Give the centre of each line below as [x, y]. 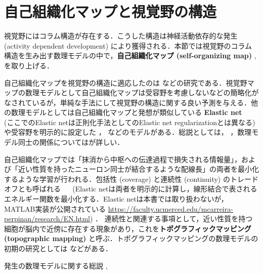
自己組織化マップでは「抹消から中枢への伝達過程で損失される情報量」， [123, 159]
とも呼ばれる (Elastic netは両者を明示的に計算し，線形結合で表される [138, 189]
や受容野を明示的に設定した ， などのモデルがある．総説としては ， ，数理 [128, 132]
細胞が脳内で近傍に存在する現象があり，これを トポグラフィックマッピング [128, 228]
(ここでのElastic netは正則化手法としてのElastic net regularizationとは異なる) [130, 122]
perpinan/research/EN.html [47, 219]
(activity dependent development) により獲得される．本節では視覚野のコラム [128, 45]
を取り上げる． [29, 65]
